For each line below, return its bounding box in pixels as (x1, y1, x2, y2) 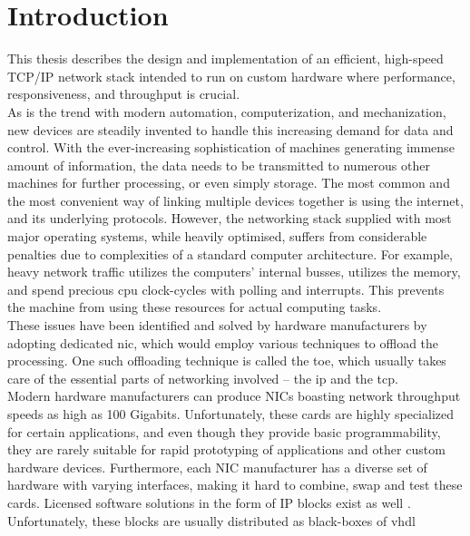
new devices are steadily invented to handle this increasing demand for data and (7, 120, 454, 139)
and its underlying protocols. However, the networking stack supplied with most (7, 209, 452, 228)
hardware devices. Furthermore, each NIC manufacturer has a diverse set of (7, 457, 427, 476)
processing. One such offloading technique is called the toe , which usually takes (7, 351, 446, 370)
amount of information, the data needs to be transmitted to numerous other (7, 155, 430, 174)
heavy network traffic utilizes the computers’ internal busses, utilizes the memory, (7, 262, 461, 281)
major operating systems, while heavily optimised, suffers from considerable (7, 227, 427, 246)
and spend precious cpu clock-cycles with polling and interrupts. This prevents (7, 279, 445, 298)
